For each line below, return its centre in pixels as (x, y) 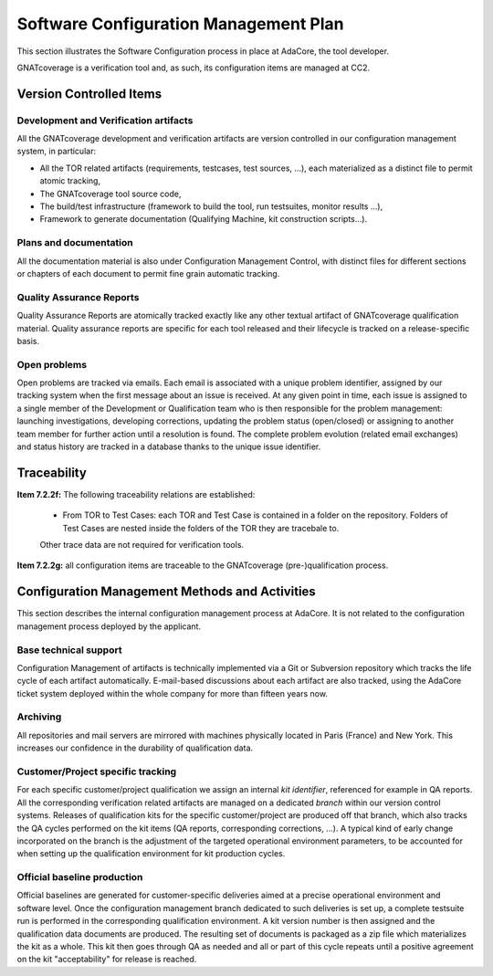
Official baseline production (80, 877)
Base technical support (69, 650)
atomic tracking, (70, 181)
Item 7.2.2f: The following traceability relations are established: (136, 494)
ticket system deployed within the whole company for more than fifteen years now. (173, 693)
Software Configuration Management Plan (180, 24)
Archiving (39, 717)
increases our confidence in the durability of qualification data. (135, 748)
